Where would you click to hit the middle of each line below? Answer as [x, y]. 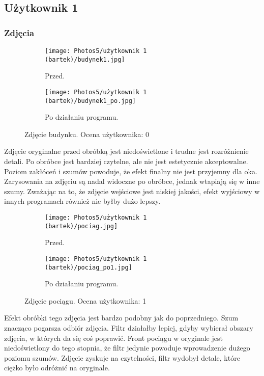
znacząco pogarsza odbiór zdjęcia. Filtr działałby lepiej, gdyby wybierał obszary [129, 327]
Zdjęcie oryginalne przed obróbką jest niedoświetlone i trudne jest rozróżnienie [126, 151]
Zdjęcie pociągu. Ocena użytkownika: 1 [85, 300]
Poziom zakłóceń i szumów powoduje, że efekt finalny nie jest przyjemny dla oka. [131, 171]
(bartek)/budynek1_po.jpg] [90, 101]
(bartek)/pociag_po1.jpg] [89, 267]
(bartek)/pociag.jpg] [81, 226]
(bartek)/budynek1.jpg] [85, 59]
